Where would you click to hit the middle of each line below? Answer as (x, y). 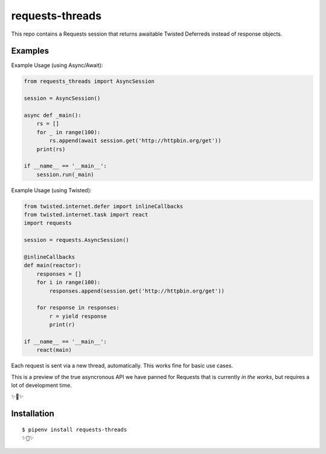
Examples (30, 51)
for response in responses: (78, 308)
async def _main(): (53, 115)
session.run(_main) (66, 174)
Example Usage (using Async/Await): (57, 65)
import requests (48, 223)
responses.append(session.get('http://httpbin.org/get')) (137, 291)
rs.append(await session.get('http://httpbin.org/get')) (135, 141)
